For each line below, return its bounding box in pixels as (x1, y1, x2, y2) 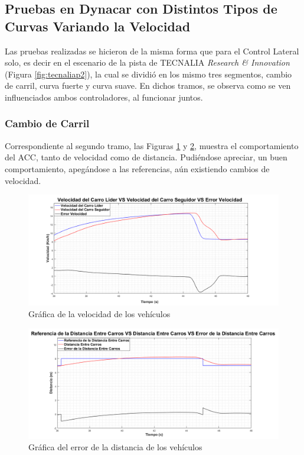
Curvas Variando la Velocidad (5, 17, 191, 35)
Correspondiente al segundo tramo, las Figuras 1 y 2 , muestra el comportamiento (5, 139, 299, 151)
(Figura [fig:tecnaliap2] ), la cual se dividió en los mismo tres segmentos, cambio (5, 67, 292, 80)
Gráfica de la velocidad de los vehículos (28, 307, 171, 320)
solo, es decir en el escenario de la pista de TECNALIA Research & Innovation (5, 56, 290, 69)
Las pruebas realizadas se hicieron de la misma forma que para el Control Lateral (5, 44, 299, 57)
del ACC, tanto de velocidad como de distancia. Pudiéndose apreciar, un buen (5, 151, 287, 163)
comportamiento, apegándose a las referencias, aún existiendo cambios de (5, 162, 270, 175)
